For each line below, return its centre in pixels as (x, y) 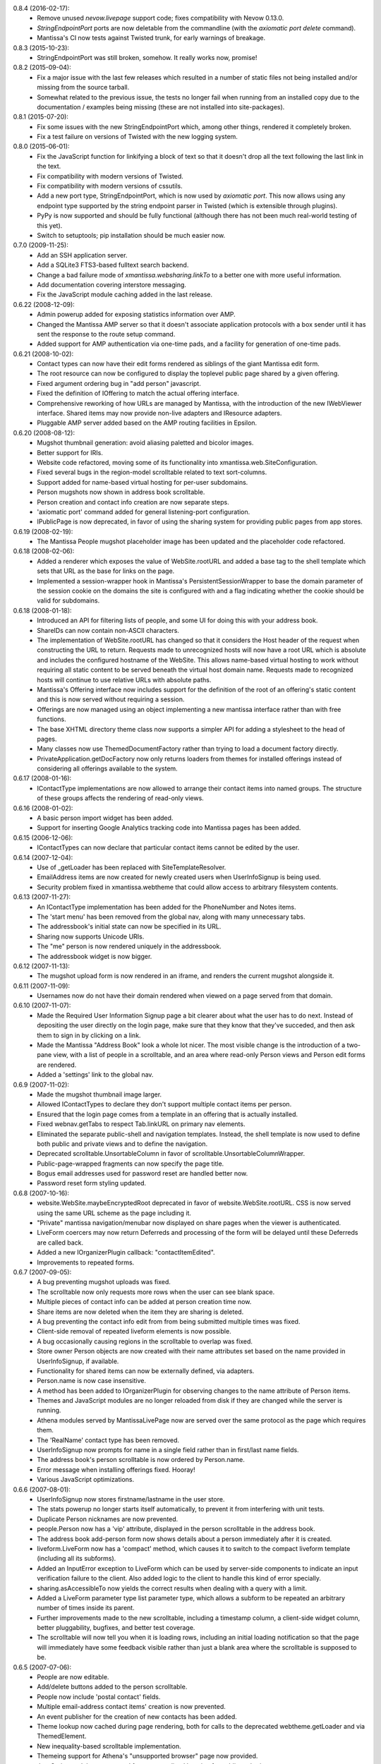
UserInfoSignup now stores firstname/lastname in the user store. (131, 1499)
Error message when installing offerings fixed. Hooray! (116, 1469)
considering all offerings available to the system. (107, 768)
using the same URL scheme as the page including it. (114, 1213)
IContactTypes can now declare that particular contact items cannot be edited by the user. (168, 847)
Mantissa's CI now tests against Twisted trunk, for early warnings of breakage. (151, 38)
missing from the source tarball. (83, 87)
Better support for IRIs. (70, 452)
